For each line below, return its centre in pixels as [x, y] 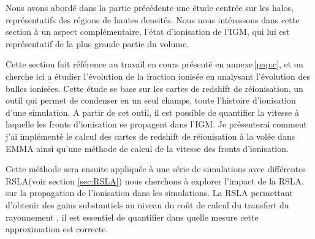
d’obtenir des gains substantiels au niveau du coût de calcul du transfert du [147, 204]
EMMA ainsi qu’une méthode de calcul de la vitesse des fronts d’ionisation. [147, 148]
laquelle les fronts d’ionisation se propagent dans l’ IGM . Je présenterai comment [156, 124]
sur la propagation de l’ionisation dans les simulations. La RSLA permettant [149, 193]
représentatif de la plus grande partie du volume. [97, 43]
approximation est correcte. [57, 229]
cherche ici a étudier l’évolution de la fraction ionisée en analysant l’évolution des [158, 76]
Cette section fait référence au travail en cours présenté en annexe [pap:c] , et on [154, 64]
